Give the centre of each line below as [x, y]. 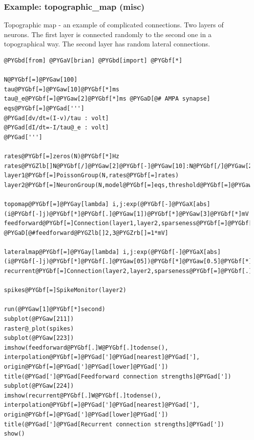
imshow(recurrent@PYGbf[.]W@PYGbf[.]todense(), [83, 395]
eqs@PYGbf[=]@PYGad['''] [44, 108]
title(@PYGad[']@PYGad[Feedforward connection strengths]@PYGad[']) [118, 376]
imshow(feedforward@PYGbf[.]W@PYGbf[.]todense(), [86, 347]
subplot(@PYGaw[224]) [39, 386]
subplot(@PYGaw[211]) [39, 319]
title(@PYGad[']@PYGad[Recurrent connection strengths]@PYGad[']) [114, 424]
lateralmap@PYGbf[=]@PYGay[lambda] [62, 252]
